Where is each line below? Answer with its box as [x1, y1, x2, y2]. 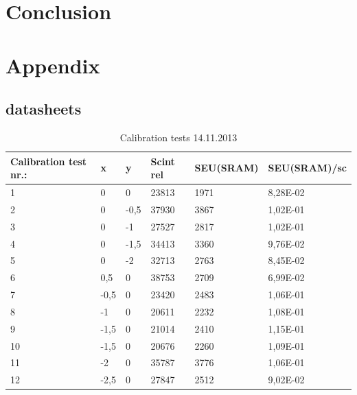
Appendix [5, 51, 100, 79]
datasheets [5, 98, 82, 119]
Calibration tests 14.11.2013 [119, 130, 238, 144]
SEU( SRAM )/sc [268, 160, 347, 175]
